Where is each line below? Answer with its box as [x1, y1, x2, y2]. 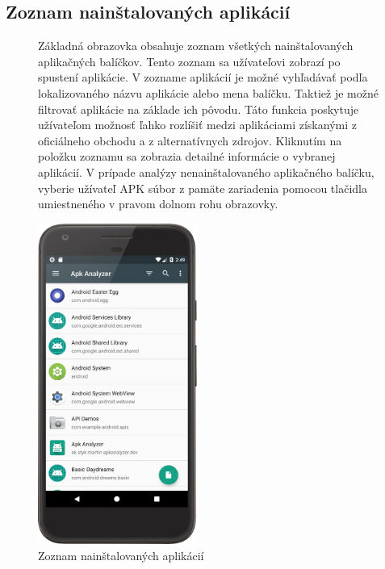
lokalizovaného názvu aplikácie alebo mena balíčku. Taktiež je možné [38, 84, 379, 101]
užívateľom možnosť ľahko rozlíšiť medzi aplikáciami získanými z [38, 116, 357, 133]
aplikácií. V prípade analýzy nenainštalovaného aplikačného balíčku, [38, 163, 375, 180]
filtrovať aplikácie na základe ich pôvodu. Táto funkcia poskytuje [38, 100, 359, 117]
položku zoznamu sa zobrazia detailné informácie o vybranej [38, 148, 336, 165]
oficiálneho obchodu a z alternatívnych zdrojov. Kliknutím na [38, 132, 342, 149]
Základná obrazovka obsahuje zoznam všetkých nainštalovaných [38, 37, 354, 54]
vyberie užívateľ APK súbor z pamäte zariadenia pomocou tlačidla [38, 179, 367, 196]
